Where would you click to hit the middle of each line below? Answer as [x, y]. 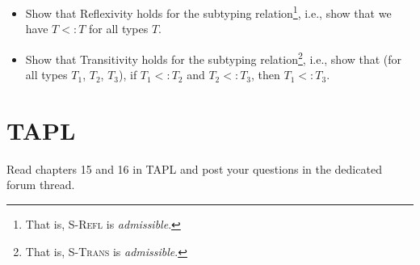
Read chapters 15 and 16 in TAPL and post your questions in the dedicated [194, 168]
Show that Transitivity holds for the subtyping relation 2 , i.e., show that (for [214, 57]
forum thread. [41, 185]
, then [266, 75]
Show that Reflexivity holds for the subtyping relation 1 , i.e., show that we [208, 12]
